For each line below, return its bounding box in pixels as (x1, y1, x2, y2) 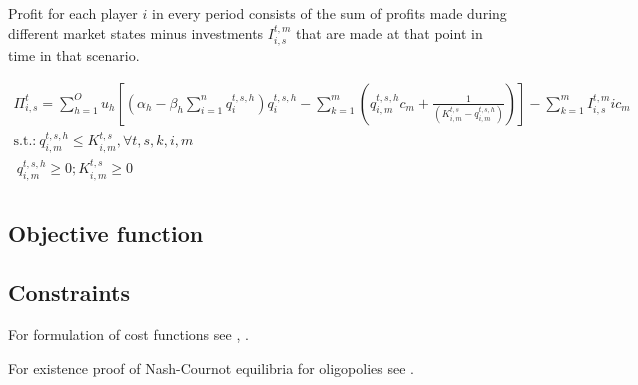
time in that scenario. (8, 45, 140, 66)
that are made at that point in (295, 22, 483, 43)
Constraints (8, 277, 130, 308)
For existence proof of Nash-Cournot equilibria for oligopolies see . (8, 357, 414, 378)
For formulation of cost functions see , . (8, 323, 249, 344)
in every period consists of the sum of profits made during (151, 3, 507, 23)
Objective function (8, 218, 204, 249)
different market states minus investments (8, 22, 264, 43)
